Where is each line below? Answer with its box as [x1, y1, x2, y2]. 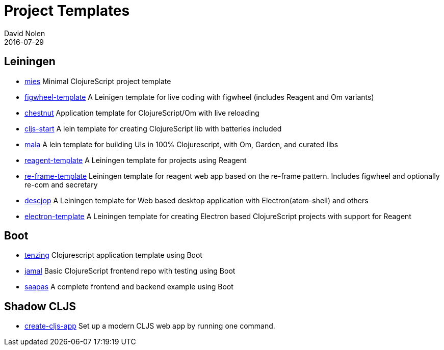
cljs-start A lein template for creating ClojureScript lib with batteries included [24, 124, 282, 133]
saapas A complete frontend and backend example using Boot [24, 282, 233, 291]
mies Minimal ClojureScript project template [24, 76, 171, 86]
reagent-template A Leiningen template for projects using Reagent [24, 155, 247, 165]
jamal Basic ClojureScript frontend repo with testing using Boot [24, 266, 236, 276]
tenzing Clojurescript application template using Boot [24, 251, 202, 260]
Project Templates [4, 2, 130, 19]
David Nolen [4, 29, 45, 38]
